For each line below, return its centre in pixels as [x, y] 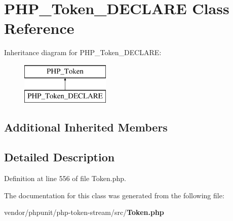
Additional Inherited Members [86, 127]
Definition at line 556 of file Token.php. [65, 178]
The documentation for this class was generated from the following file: [114, 195]
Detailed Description [60, 157]
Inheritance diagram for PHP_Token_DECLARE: [83, 52]
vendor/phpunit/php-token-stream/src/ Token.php [84, 212]
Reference [39, 28]
